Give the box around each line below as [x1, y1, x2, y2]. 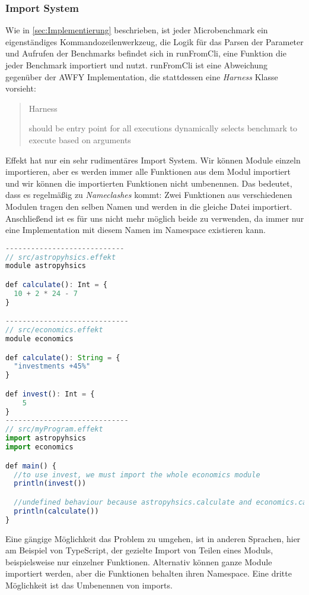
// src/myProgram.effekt [5, 425, 103, 434]
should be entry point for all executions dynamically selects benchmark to [28, 122, 298, 134]
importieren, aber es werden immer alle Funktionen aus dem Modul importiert [5, 165, 291, 178]
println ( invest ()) [14, 479, 87, 488]
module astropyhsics [5, 262, 87, 270]
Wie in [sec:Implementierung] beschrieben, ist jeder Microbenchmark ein [5, 24, 268, 36]
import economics [5, 443, 74, 452]
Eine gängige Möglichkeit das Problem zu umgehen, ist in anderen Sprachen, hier [5, 532, 301, 544]
